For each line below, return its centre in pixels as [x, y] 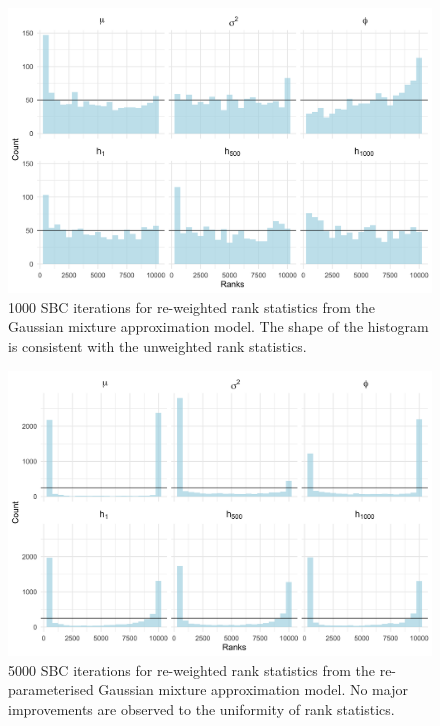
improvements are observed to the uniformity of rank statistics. [201, 708]
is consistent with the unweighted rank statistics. [157, 346]
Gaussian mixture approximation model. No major [253, 689]
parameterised [51, 689]
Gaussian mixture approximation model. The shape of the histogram [218, 326]
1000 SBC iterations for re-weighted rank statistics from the [192, 306]
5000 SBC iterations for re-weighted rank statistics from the [192, 669]
